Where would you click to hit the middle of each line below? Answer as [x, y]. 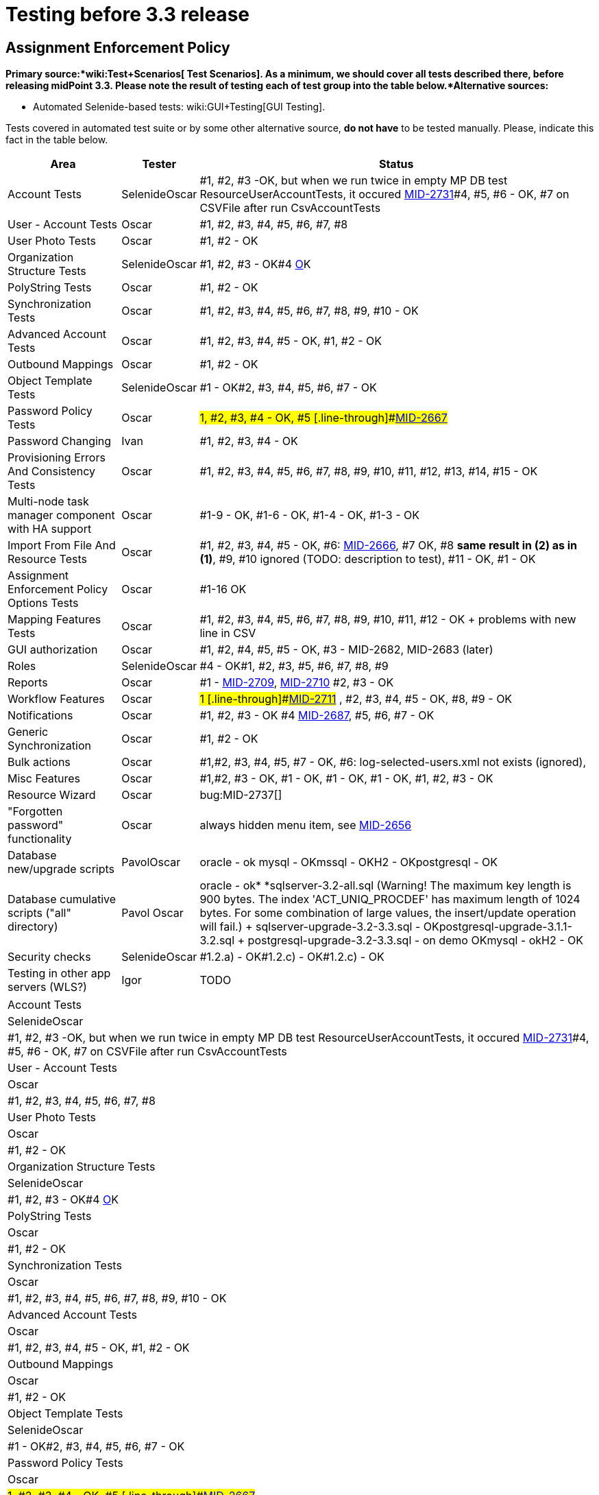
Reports [28, 683]
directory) [33, 927]
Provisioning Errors [57, 458]
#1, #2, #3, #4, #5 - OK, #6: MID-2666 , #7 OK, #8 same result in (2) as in [389, 546]
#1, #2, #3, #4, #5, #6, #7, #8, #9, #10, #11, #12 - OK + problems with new [388, 620]
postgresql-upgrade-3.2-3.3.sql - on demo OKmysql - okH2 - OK [416, 941]
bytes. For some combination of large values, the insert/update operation [388, 913]
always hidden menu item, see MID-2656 [306, 825]
